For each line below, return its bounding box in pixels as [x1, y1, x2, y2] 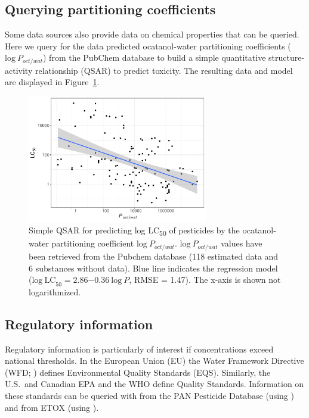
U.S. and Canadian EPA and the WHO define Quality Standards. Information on [5, 378, 304, 390]
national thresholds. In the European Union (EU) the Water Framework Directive [5, 354, 304, 367]
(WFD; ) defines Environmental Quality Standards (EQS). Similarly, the [5, 366, 271, 378]
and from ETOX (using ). [5, 401, 99, 413]
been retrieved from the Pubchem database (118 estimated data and [29, 249, 279, 262]
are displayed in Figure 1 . [5, 76, 100, 88]
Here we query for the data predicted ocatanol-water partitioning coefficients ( [5, 39, 291, 52]
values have [221, 237, 262, 249]
